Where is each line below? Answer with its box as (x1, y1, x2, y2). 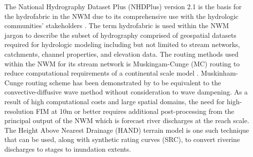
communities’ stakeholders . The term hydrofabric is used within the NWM (4, 20, 229, 31)
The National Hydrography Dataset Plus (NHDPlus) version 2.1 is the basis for (4, 1, 242, 11)
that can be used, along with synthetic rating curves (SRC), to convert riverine (4, 134, 240, 144)
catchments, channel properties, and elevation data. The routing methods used (4, 48, 239, 59)
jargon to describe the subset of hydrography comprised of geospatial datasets (4, 30, 236, 40)
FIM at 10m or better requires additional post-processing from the (36, 106, 235, 116)
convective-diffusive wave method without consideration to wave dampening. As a (4, 87, 248, 97)
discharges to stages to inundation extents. (4, 143, 131, 154)
